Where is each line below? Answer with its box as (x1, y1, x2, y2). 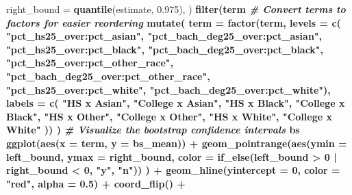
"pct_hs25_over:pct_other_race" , (6, 55, 174, 70)
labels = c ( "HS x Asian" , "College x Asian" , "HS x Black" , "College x (6, 96, 345, 110)
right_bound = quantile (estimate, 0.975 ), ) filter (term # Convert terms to (6, 2, 346, 16)
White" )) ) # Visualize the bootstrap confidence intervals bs (6, 122, 300, 137)
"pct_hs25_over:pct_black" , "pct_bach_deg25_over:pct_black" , (6, 42, 324, 56)
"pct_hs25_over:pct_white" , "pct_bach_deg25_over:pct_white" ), (6, 82, 331, 96)
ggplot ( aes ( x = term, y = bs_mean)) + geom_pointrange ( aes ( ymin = (6, 135, 347, 150)
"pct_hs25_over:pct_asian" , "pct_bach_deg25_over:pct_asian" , (6, 29, 323, 43)
